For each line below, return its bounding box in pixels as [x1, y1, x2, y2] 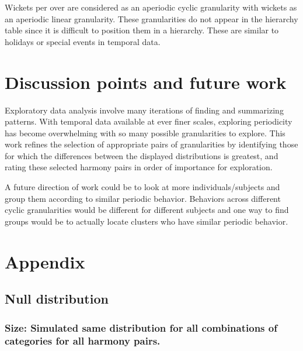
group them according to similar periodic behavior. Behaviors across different [5, 192, 281, 204]
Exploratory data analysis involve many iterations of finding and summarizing [5, 104, 284, 116]
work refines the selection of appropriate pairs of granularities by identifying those [5, 138, 298, 150]
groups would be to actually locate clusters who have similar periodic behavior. [5, 215, 288, 227]
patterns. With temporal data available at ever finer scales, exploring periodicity [5, 115, 292, 128]
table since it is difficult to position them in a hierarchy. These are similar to [5, 24, 279, 36]
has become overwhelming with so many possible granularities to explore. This [5, 126, 285, 139]
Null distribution [5, 290, 109, 308]
